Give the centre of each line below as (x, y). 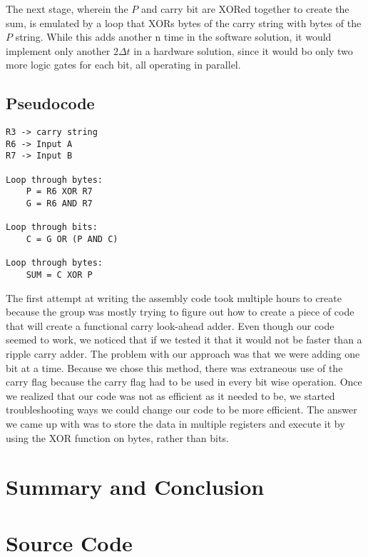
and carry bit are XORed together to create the (245, 9)
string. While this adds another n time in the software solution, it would (173, 37)
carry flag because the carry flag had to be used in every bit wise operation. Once (184, 382)
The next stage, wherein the (67, 9)
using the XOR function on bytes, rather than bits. (117, 437)
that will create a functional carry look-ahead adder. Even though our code (170, 325)
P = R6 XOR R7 (59, 192)
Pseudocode (50, 103)
